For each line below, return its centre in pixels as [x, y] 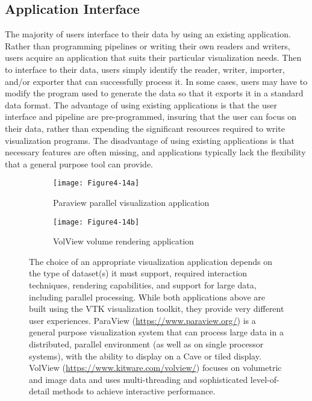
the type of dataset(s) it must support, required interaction [138, 273]
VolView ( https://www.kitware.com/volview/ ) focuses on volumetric [155, 368]
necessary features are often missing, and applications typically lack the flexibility [155, 152]
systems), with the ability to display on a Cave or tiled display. [145, 356]
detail [39, 391]
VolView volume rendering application [123, 241]
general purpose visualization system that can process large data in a [156, 332]
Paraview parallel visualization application [131, 202]
